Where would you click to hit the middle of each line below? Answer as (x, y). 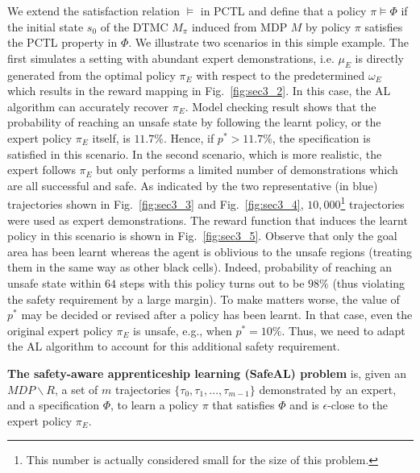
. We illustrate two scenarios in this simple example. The (268, 42)
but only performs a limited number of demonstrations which (247, 170)
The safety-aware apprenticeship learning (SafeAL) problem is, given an (207, 373)
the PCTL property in (62, 42)
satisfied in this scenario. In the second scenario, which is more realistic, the (195, 154)
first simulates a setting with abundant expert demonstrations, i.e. (171, 58)
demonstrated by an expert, (328, 389)
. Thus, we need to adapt (343, 330)
